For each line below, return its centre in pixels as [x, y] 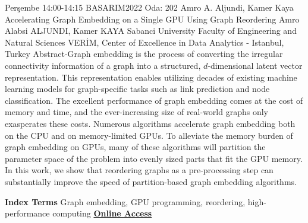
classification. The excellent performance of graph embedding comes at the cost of [154, 100]
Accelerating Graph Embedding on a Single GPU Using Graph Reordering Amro [152, 19]
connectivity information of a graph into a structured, [103, 65]
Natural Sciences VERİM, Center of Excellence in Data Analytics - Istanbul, [144, 42]
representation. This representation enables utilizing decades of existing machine [151, 77]
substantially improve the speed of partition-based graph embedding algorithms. [151, 181]
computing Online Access [102, 213]
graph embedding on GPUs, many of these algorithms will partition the [135, 147]
